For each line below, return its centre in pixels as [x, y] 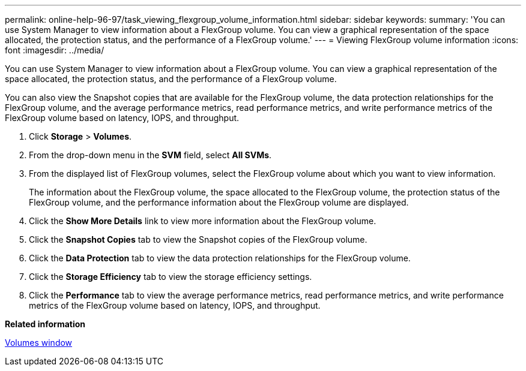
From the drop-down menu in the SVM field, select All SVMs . [150, 155]
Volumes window [39, 343]
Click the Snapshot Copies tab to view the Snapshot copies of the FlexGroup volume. [198, 239]
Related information [45, 324]
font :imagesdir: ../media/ [55, 50]
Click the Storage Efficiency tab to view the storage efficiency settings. [171, 277]
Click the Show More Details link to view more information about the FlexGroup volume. [203, 221]
